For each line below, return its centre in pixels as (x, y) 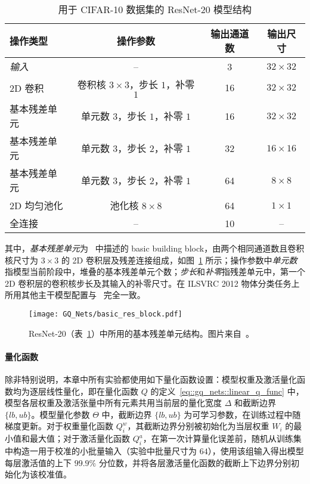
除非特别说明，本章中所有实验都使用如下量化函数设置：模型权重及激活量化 (151, 379)
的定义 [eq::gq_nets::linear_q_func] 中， (227, 391)
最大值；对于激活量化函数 (80, 438)
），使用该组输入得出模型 (256, 450)
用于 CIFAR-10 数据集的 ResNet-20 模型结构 (155, 9)
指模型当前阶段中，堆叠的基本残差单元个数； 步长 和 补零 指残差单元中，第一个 (155, 272)
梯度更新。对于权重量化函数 (59, 426)
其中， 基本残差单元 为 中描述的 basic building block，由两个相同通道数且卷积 (155, 248)
